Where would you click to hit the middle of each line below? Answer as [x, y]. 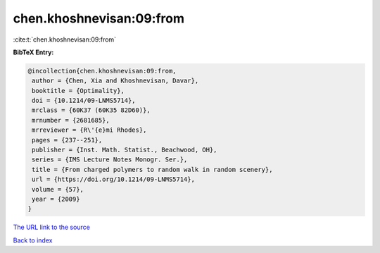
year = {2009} [56, 199]
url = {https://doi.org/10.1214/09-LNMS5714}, [113, 179]
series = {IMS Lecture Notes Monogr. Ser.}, [110, 160]
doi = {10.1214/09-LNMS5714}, [84, 101]
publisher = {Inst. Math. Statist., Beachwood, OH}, [125, 150]
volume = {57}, [58, 189]
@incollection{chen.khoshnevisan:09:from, [102, 71]
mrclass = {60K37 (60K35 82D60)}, [91, 110]
